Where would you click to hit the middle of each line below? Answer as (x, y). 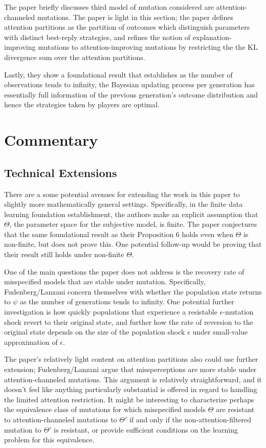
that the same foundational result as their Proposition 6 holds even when (119, 234)
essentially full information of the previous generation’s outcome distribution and (131, 94)
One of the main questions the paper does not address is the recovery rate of (124, 271)
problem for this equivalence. (49, 440)
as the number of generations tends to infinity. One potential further (127, 301)
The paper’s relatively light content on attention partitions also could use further (131, 359)
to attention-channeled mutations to (61, 419)
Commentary (51, 140)
